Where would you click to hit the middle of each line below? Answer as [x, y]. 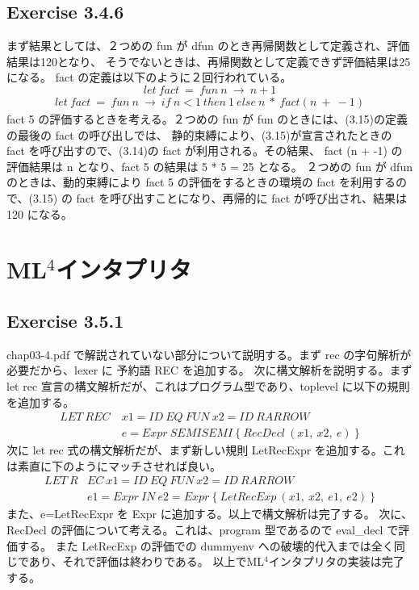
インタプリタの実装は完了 [336, 561]
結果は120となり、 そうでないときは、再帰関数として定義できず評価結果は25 [209, 61]
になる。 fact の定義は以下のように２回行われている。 [149, 77]
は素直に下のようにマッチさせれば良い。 [114, 465]
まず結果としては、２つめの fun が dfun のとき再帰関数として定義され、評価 [208, 46]
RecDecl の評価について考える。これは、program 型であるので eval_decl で [203, 530]
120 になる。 [40, 213]
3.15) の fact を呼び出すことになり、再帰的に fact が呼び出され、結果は [220, 197]
